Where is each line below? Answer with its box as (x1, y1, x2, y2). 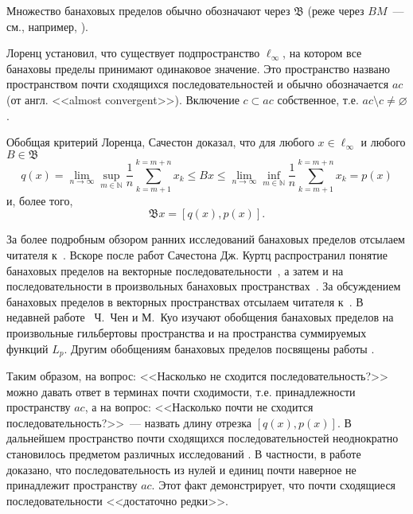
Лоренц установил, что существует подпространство (6, 45, 260, 61)
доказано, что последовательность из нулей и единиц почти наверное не (6, 461, 357, 477)
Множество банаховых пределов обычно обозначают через (6, 2, 290, 18)
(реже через (307, 2, 364, 18)
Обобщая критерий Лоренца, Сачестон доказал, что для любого (6, 134, 314, 150)
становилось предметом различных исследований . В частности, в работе (6, 446, 361, 462)
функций (6, 340, 49, 356)
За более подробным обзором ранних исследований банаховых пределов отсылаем (6, 231, 405, 247)
